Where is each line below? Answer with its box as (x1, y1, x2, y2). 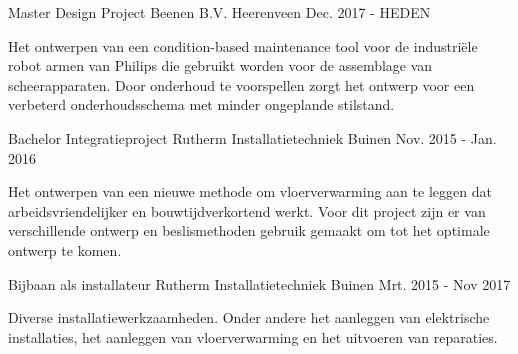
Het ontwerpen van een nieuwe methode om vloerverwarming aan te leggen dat (8, 181, 492, 202)
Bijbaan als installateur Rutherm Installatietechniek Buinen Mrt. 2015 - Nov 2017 (8, 273, 511, 294)
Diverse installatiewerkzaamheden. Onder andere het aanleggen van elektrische (8, 307, 490, 328)
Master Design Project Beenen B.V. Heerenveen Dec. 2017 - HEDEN (8, 2, 431, 22)
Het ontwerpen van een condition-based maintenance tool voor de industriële (8, 35, 478, 56)
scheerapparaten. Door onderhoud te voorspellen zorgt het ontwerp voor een (8, 74, 475, 95)
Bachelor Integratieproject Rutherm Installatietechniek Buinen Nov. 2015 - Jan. (8, 127, 497, 148)
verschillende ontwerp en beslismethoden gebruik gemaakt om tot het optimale (8, 220, 490, 241)
